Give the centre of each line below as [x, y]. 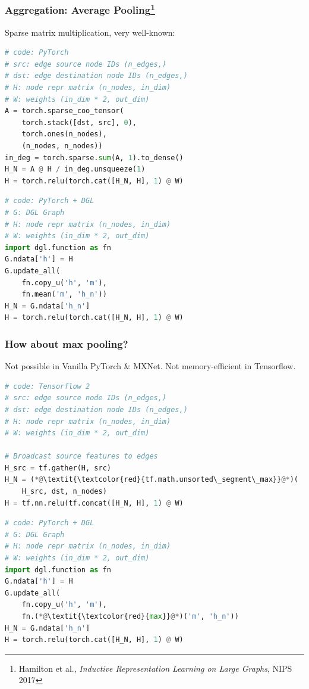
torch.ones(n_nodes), [64, 134]
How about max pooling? [67, 343]
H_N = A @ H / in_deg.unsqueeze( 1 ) [75, 169]
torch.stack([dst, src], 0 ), [79, 122]
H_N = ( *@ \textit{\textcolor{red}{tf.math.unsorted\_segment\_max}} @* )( [152, 480]
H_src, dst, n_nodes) [64, 492]
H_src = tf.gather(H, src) [58, 468]
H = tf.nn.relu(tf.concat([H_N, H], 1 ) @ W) [94, 503]
